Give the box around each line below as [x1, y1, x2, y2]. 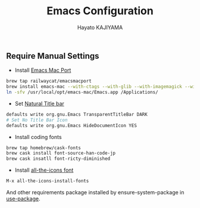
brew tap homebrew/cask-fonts [6, 144, 82, 151]
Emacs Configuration [46, 4, 154, 18]
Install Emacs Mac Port [14, 67, 71, 74]
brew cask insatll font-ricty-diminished [6, 156, 111, 162]
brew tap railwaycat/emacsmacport [6, 78, 92, 84]
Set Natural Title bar [14, 100, 64, 107]
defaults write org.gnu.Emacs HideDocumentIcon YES [6, 122, 137, 128]
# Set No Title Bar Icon [6, 117, 68, 123]
